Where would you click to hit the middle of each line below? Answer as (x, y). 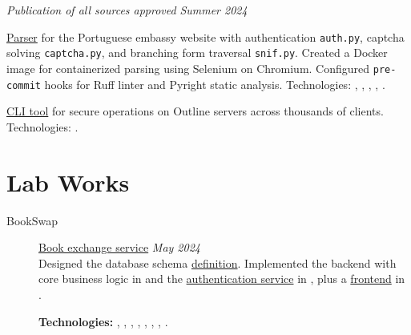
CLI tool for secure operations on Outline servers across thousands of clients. (195, 111)
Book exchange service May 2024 (119, 247)
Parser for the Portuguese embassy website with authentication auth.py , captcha (205, 36)
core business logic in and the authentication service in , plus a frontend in (222, 278)
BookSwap (32, 220)
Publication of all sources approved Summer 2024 (127, 10)
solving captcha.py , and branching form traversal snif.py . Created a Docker (197, 52)
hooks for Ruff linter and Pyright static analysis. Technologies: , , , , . (215, 84)
